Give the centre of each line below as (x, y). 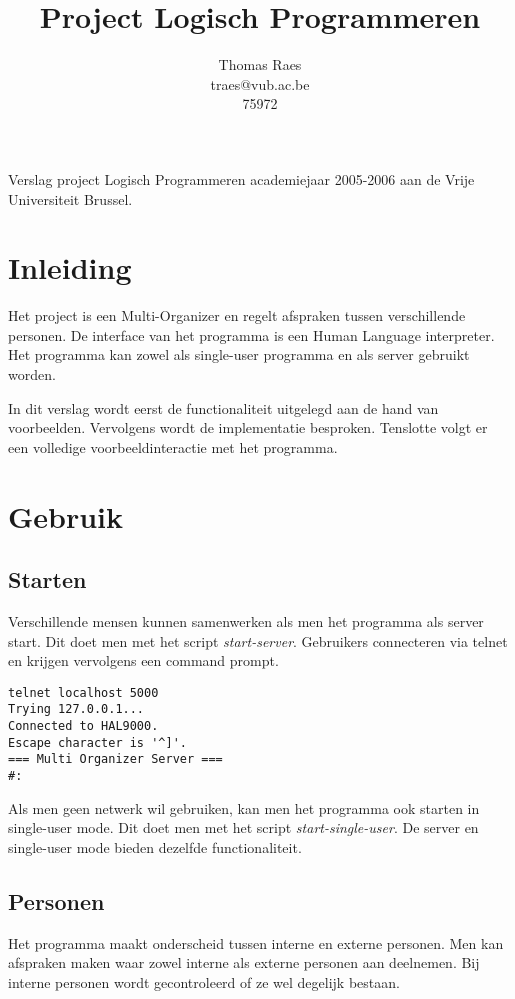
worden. (32, 374)
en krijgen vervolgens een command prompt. (143, 660)
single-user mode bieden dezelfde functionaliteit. (155, 846)
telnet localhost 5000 (83, 692)
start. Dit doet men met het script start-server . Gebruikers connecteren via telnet (258, 640)
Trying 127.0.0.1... (76, 709)
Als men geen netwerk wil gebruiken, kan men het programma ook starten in (244, 807)
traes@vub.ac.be (260, 83)
